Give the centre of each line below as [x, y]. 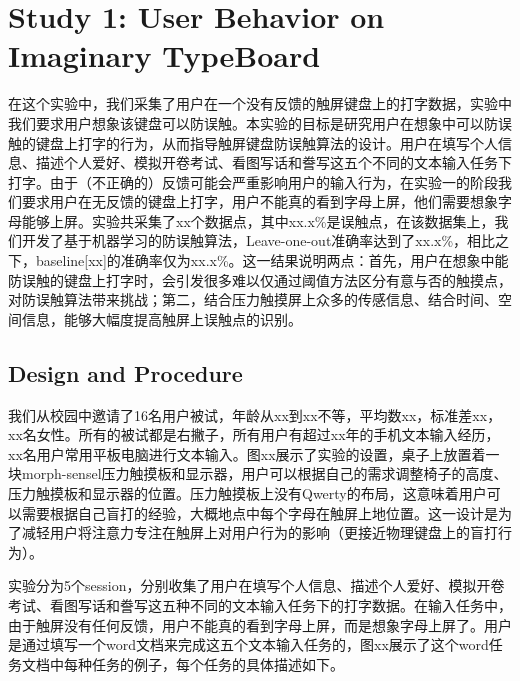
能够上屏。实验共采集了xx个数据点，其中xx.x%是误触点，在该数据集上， [258, 220]
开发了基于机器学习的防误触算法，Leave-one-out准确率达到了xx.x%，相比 [258, 240]
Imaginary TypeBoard [164, 55]
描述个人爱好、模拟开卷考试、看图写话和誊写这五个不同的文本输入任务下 [273, 162]
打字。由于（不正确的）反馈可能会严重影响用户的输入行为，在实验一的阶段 [253, 181]
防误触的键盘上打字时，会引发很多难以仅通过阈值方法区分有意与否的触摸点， [260, 279]
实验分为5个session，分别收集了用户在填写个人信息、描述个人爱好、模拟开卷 [256, 585]
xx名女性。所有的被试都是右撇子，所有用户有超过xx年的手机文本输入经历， [254, 434]
